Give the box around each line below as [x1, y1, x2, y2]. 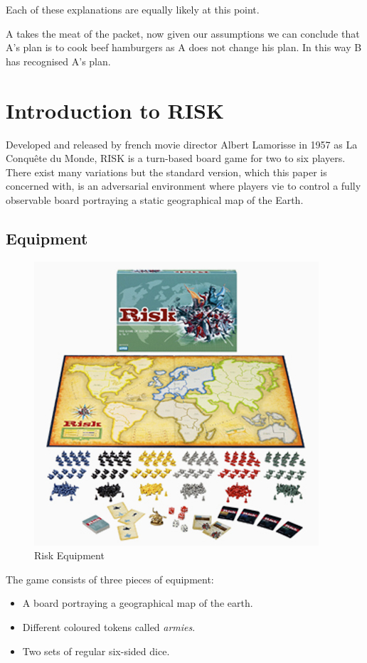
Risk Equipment [34, 548, 105, 563]
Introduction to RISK [6, 95, 225, 124]
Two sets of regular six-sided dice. [22, 643, 170, 658]
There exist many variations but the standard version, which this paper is [6, 164, 327, 179]
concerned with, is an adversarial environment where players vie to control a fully [6, 178, 361, 193]
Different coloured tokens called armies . [22, 620, 196, 635]
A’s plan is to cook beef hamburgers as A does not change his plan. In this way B [6, 40, 362, 55]
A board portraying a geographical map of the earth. [22, 595, 253, 610]
